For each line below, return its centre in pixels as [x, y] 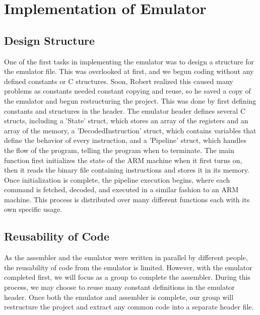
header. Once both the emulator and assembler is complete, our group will [119, 297]
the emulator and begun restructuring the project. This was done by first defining [130, 100]
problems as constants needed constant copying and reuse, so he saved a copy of [127, 91]
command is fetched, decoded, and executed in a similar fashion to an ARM [121, 189]
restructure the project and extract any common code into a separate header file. [129, 307]
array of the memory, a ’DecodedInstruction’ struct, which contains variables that [130, 130]
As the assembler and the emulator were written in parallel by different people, [126, 257]
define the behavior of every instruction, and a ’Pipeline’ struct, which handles [125, 140]
